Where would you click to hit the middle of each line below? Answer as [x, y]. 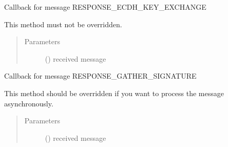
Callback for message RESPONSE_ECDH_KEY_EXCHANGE [105, 7]
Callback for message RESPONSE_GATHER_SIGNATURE [100, 76]
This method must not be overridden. [63, 24]
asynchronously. [29, 103]
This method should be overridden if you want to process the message [114, 93]
